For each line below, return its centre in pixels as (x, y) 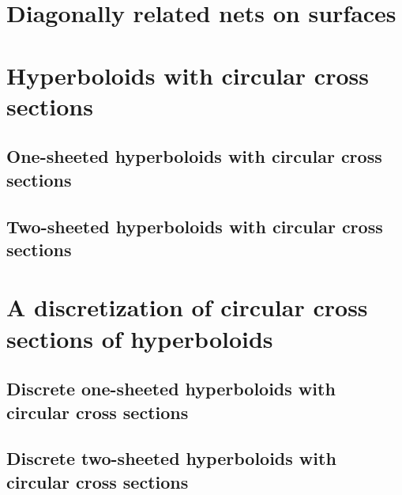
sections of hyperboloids (140, 338)
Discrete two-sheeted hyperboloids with (171, 458)
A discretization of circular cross (187, 307)
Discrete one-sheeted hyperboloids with (171, 389)
